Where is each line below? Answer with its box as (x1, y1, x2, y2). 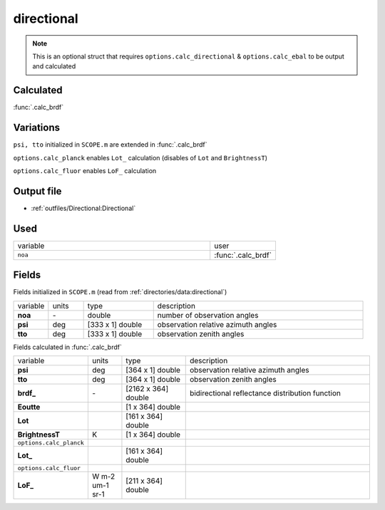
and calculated (32, 62, 76, 71)
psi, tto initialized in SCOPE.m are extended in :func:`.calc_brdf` (13, 140, 207, 149)
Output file (13, 185, 62, 197)
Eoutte (17, 402, 41, 412)
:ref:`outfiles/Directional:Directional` (31, 204, 136, 212)
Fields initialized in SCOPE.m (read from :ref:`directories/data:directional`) (13, 288, 227, 296)
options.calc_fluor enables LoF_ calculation (13, 166, 157, 175)
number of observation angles (157, 310, 259, 320)
